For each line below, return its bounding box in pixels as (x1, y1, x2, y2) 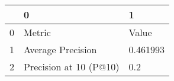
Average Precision (24, 43, 97, 56)
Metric (24, 25, 51, 39)
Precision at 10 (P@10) (24, 60, 120, 73)
